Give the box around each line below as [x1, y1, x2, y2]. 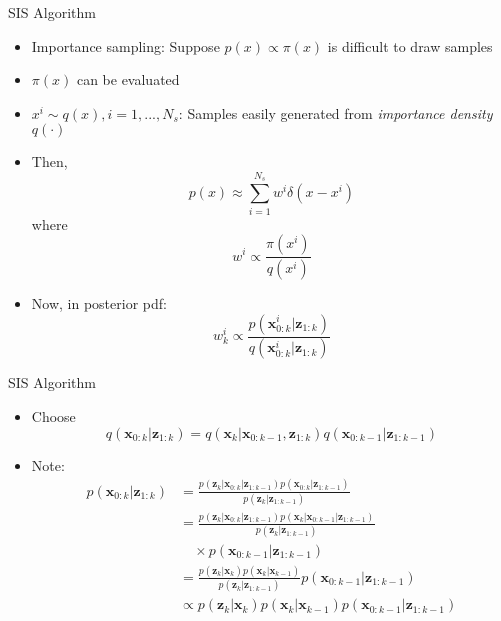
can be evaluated [76, 69, 180, 90]
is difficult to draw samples [327, 35, 493, 56]
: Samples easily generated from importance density [178, 102, 493, 123]
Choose [31, 406, 76, 427]
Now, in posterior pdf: [31, 292, 167, 313]
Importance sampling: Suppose [31, 35, 220, 56]
